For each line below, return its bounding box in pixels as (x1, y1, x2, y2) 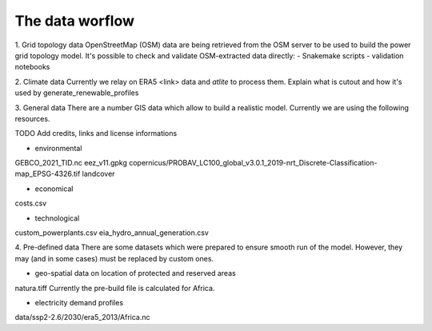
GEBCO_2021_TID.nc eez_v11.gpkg (14, 158, 128, 168)
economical (34, 184, 74, 193)
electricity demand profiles (34, 297, 124, 307)
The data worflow (14, 12, 135, 30)
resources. (14, 114, 50, 123)
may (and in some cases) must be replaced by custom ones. (14, 253, 214, 263)
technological (34, 213, 80, 223)
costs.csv (14, 198, 47, 208)
